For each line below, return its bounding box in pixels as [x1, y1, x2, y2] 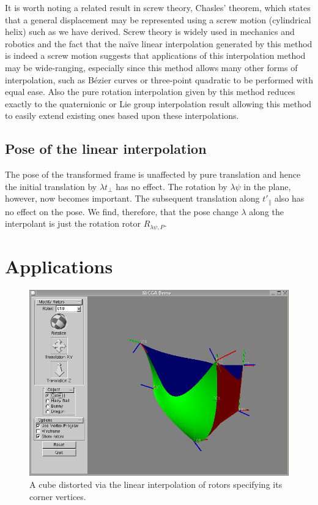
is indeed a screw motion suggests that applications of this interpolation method [5, 49, 306, 62]
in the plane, [243, 180, 291, 192]
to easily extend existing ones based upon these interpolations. [5, 109, 239, 122]
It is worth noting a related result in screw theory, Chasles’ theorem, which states [5, 1, 311, 13]
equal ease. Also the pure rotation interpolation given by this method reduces [5, 85, 295, 98]
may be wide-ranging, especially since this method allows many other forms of [5, 61, 298, 74]
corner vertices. [29, 490, 86, 503]
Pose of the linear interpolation [5, 139, 207, 158]
